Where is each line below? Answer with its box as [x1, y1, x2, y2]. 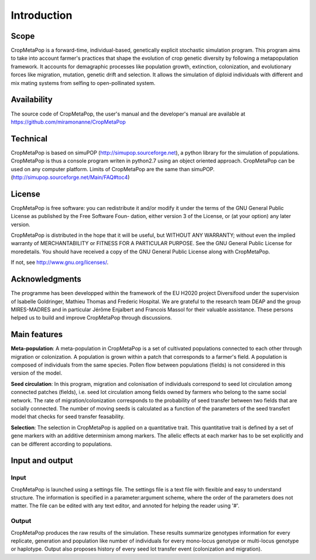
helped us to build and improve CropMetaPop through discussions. [11, 314, 172, 321]
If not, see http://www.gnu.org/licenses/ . [11, 259, 109, 266]
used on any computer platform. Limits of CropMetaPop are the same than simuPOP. [11, 165, 215, 172]
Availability [11, 94, 53, 105]
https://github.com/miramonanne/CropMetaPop [11, 118, 126, 125]
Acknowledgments [11, 274, 82, 284]
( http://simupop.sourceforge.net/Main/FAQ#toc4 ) [11, 174, 130, 181]
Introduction [11, 9, 73, 22]
